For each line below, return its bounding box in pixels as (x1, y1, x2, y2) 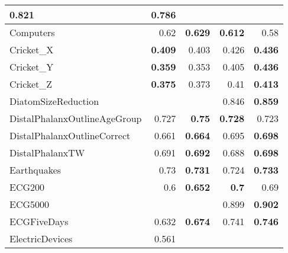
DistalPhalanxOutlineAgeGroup (9, 111, 142, 125)
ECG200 (9, 180, 45, 194)
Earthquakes (9, 163, 62, 177)
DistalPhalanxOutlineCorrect (9, 129, 131, 142)
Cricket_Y (9, 60, 54, 73)
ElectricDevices (9, 232, 73, 245)
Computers (9, 25, 55, 39)
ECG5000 (9, 197, 50, 211)
